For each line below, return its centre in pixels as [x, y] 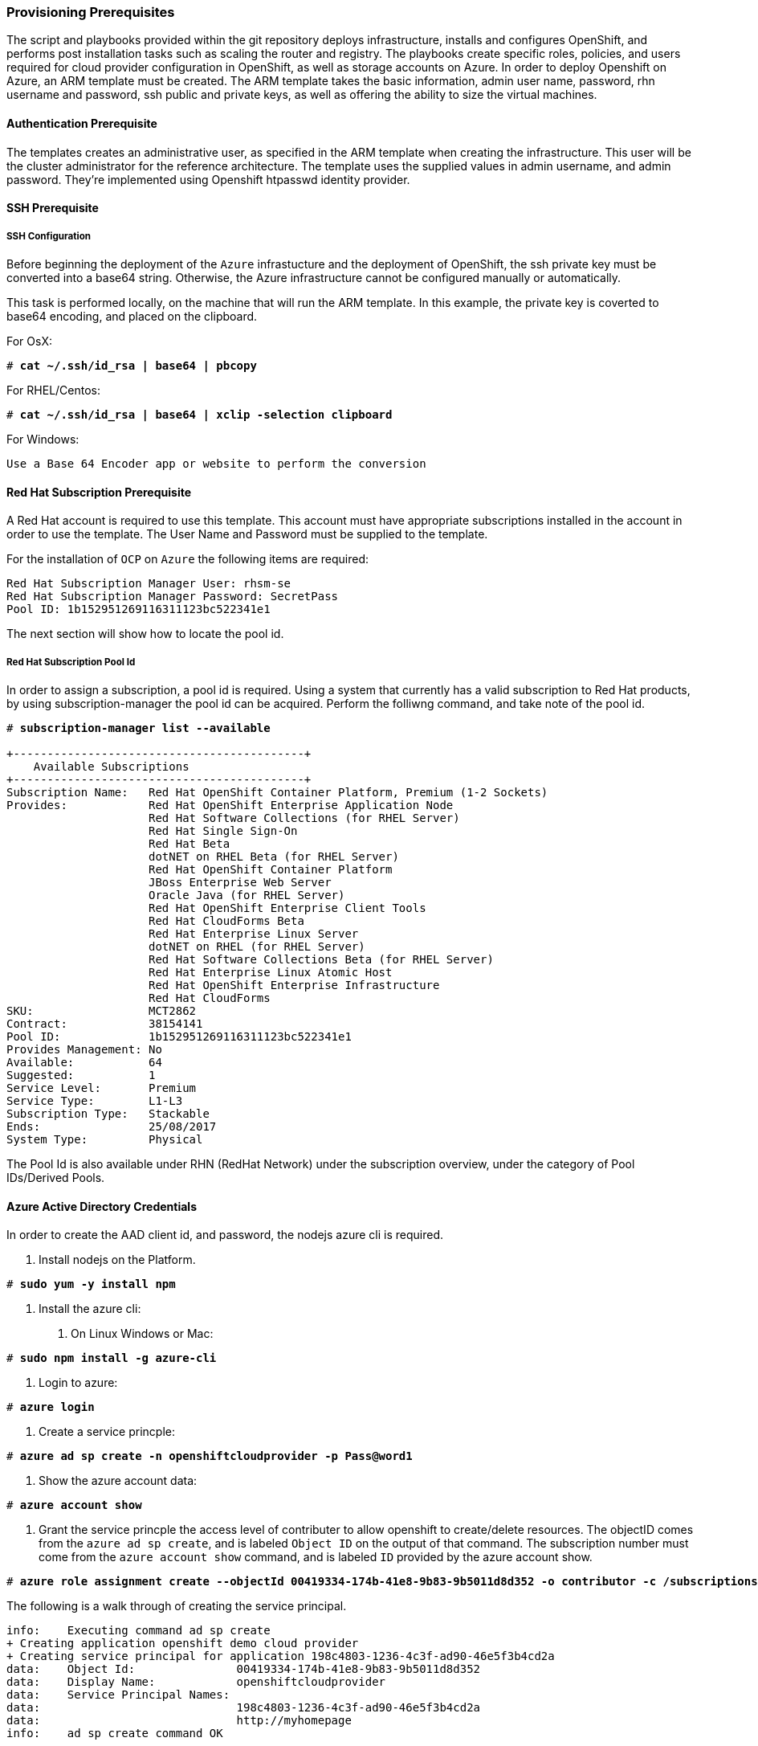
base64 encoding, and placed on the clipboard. [132, 316]
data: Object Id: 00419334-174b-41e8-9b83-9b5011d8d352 [244, 1669]
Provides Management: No [84, 1049]
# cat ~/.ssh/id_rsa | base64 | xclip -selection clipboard [200, 414]
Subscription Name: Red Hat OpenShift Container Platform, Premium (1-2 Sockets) [277, 792]
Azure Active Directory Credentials [102, 1206]
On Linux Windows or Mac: [142, 1334]
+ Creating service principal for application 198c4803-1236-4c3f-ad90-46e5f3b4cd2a [281, 1656]
